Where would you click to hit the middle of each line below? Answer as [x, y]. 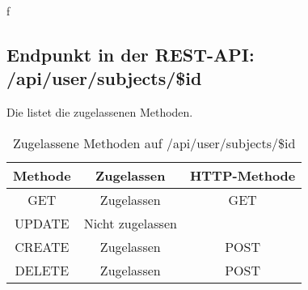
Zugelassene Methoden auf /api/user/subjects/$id [154, 143]
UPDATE [42, 223]
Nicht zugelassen [130, 223]
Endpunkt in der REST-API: [131, 54]
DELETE [42, 270]
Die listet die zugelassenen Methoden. [100, 112]
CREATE [42, 246]
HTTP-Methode [243, 175]
